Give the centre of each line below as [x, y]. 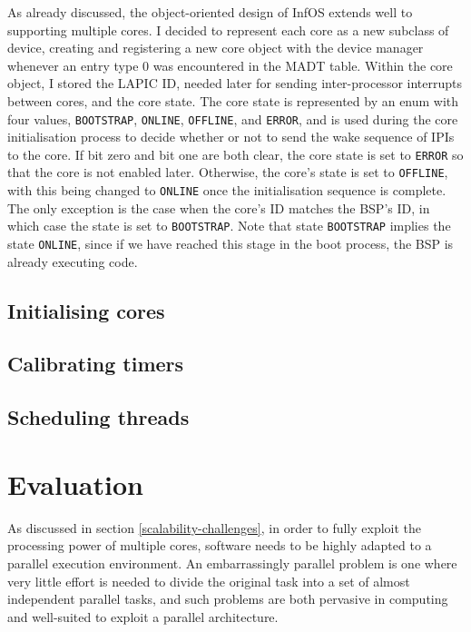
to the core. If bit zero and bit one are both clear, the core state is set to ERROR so [235, 154]
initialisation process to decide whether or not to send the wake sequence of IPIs [231, 137]
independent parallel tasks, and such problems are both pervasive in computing [228, 599]
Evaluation [75, 484]
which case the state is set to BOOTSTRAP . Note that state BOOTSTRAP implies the [229, 226]
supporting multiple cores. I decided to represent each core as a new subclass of [228, 30]
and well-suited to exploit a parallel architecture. [143, 616]
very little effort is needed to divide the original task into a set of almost [209, 581]
